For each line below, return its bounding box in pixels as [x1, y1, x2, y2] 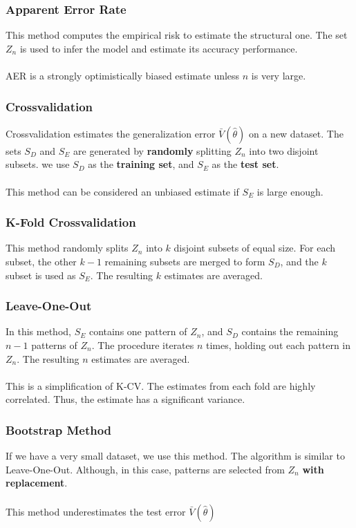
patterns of [31, 338, 77, 352]
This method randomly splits [6, 241, 129, 255]
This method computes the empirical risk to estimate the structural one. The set [6, 28, 348, 42]
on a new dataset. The [248, 126, 344, 140]
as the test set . [212, 157, 279, 171]
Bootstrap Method [6, 421, 112, 438]
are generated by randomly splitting [73, 143, 232, 158]
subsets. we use [6, 157, 70, 171]
